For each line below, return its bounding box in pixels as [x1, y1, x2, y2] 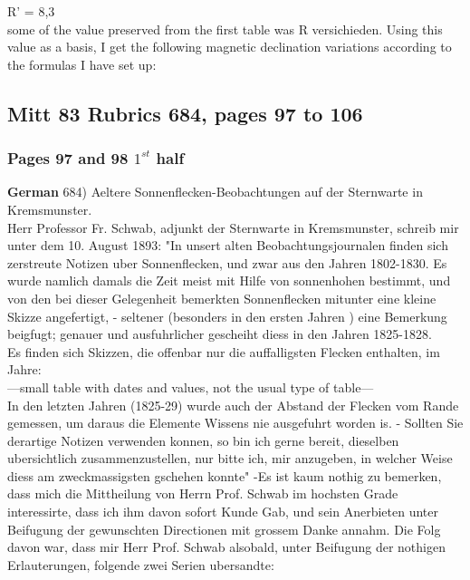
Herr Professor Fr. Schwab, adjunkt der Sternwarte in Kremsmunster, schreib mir [7, 217, 459, 237]
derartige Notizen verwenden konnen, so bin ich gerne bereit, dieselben [7, 430, 399, 449]
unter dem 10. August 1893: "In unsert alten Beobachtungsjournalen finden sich [7, 236, 448, 255]
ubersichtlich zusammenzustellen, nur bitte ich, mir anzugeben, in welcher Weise [7, 449, 453, 468]
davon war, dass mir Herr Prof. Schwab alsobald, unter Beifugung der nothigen [7, 537, 446, 556]
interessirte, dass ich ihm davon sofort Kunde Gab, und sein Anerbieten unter [7, 502, 438, 521]
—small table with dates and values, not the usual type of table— [7, 377, 374, 396]
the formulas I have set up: [7, 54, 157, 73]
